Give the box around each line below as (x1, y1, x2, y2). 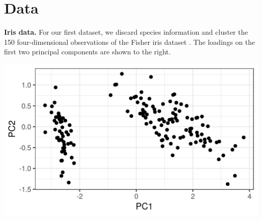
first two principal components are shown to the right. (4, 46, 171, 57)
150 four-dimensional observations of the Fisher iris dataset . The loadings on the (4, 36, 255, 47)
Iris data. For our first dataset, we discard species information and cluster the (4, 27, 248, 37)
